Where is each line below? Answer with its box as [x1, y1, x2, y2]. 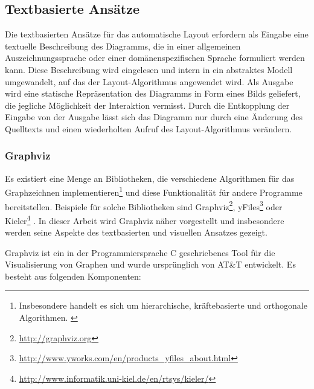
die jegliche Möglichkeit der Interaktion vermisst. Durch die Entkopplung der [5, 98, 290, 111]
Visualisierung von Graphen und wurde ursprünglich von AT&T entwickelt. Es [5, 258, 296, 271]
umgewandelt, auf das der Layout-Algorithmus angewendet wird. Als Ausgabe [5, 75, 293, 88]
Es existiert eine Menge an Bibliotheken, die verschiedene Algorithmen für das [5, 172, 295, 184]
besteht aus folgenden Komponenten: [5, 269, 141, 282]
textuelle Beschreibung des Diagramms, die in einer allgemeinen [5, 39, 241, 52]
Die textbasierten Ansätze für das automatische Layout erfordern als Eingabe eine [5, 28, 309, 40]
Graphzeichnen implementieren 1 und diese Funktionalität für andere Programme [5, 184, 303, 199]
